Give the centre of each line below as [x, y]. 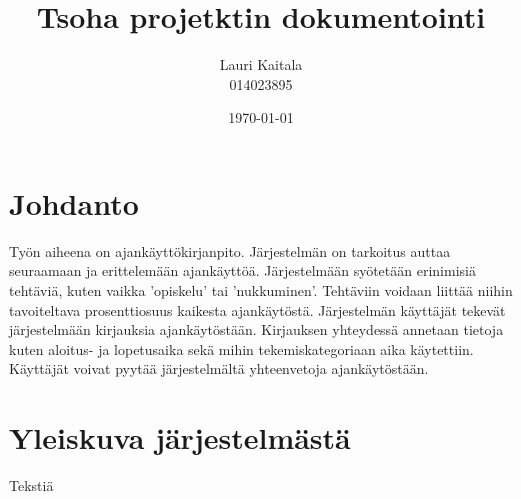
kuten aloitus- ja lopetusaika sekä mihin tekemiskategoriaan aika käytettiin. [241, 348]
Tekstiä [31, 485]
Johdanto [74, 202]
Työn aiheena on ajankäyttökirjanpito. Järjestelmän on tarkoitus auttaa [230, 250]
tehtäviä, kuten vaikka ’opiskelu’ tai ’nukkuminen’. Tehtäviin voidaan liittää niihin [261, 290]
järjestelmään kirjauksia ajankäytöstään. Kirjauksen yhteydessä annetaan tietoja [256, 329]
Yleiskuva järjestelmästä [180, 437]
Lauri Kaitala [261, 64]
